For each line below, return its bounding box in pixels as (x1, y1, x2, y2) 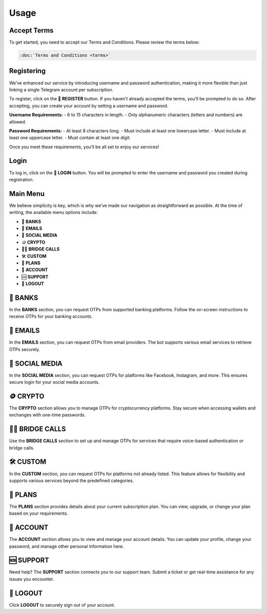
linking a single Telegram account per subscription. (9, 86, 114, 92)
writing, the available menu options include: (9, 209, 98, 215)
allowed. (9, 119, 27, 124)
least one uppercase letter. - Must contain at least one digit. (9, 135, 131, 141)
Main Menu (9, 189, 44, 198)
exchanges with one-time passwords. (9, 412, 86, 418)
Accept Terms (9, 26, 54, 35)
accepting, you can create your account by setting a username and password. (9, 103, 169, 109)
